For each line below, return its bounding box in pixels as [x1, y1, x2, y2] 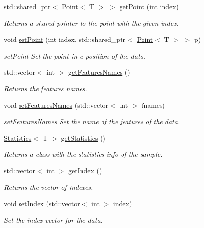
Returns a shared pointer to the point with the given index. [4, 18, 179, 28]
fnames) [142, 100, 165, 110]
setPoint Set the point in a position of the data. [4, 50, 145, 61]
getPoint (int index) [119, 1, 179, 11]
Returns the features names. [4, 83, 87, 93]
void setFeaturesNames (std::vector [4, 100, 109, 110]
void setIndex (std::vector [4, 198, 80, 208]
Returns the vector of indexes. [4, 182, 93, 192]
